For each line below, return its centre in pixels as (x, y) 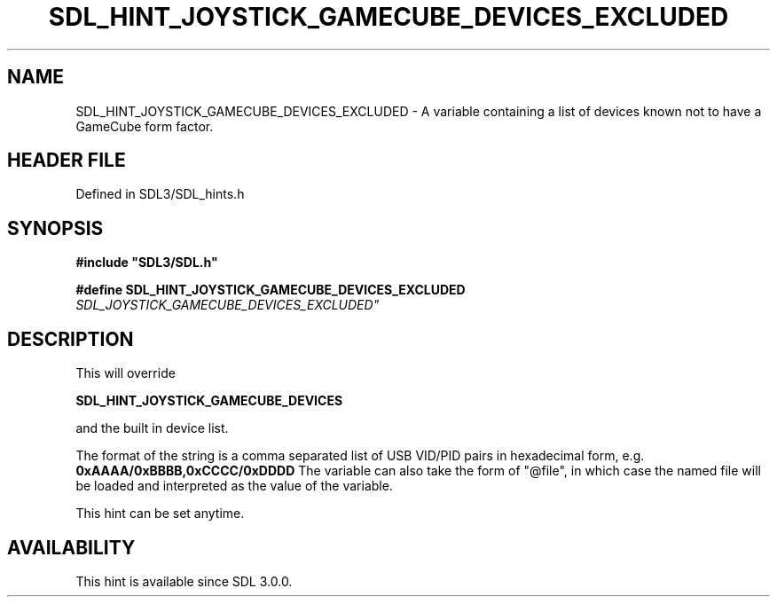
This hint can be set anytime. (160, 514)
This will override (126, 373)
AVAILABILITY (71, 547)
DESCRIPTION (71, 339)
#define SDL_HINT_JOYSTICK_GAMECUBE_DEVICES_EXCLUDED (271, 290)
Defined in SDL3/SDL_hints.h (160, 194)
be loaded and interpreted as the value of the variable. (234, 486)
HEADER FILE (67, 161)
